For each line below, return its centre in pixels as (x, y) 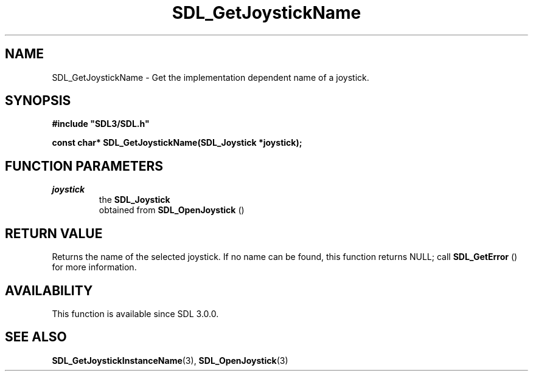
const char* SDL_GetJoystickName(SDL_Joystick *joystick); (177, 143)
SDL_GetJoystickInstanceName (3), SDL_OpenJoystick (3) (170, 360)
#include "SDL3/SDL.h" (101, 124)
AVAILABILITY (49, 290)
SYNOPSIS (38, 101)
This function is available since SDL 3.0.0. (135, 313)
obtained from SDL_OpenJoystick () (172, 210)
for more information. (94, 267)
